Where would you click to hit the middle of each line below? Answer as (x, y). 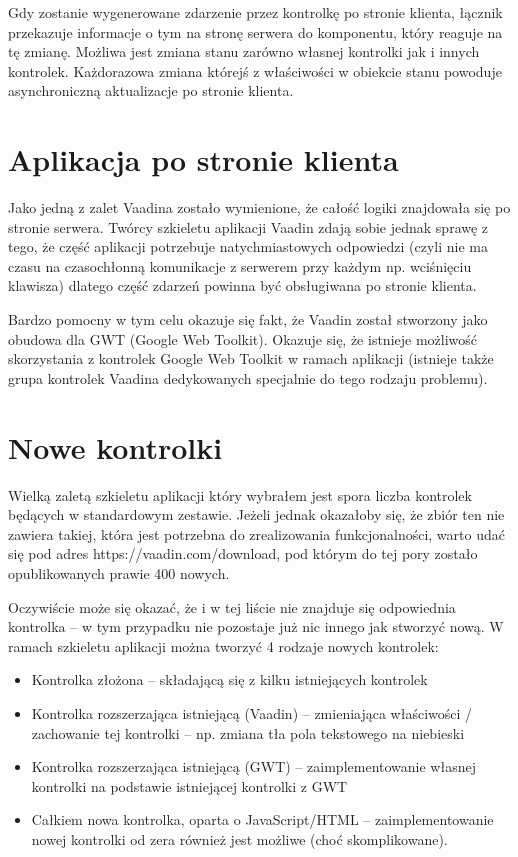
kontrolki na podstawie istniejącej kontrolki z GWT (189, 785)
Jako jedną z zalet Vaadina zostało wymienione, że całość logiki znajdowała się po (259, 207)
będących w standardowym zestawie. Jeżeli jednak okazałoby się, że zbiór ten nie (256, 514)
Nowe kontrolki (115, 446)
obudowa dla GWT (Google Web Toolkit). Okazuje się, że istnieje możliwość (243, 338)
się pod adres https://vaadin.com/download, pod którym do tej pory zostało (243, 553)
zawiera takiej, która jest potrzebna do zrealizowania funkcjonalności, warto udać (256, 533)
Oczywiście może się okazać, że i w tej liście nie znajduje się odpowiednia (232, 606)
